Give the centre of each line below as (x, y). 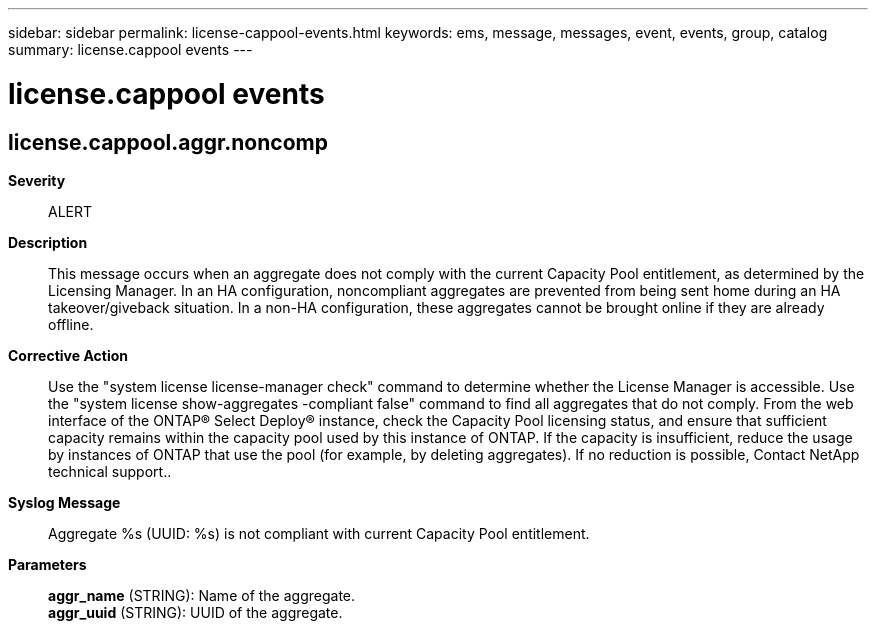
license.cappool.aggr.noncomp (168, 142)
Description (48, 242)
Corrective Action (68, 355)
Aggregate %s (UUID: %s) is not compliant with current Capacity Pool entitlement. (319, 533)
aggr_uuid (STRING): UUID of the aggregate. (195, 612)
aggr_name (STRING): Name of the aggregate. (202, 595)
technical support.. (110, 471)
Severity (37, 180)
